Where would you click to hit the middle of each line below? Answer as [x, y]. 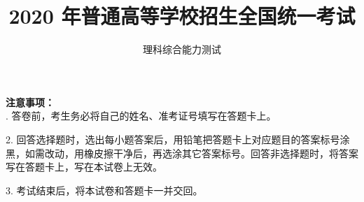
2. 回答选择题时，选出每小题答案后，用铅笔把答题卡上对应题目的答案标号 [173, 139]
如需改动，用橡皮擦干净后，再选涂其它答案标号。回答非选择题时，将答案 [191, 153]
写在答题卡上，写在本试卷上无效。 [84, 167]
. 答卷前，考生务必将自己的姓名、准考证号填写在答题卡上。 [141, 116]
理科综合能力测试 [182, 49]
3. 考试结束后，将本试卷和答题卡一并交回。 [104, 190]
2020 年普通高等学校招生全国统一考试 [182, 16]
